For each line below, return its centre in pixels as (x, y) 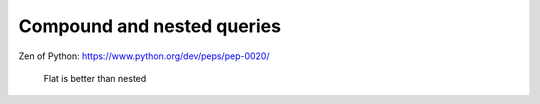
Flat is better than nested (95, 78)
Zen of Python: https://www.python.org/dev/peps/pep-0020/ (144, 56)
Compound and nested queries (150, 26)
